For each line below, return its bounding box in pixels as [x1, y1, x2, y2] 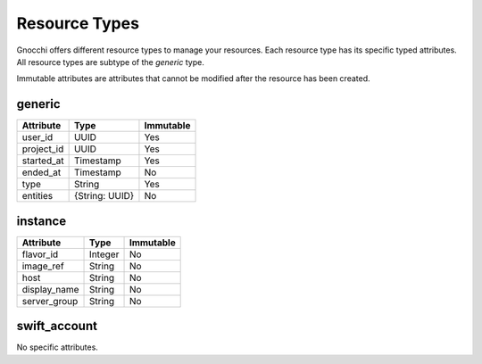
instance [16, 213, 67, 228]
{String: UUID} [73, 190, 135, 203]
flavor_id [21, 248, 59, 261]
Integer [89, 248, 120, 261]
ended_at [21, 166, 62, 178]
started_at [21, 154, 64, 167]
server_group [21, 294, 79, 307]
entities [21, 190, 54, 203]
